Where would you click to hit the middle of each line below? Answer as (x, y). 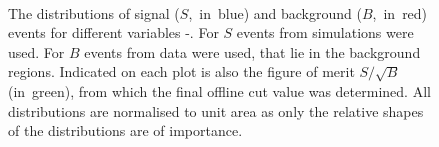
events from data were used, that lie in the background (252, 51)
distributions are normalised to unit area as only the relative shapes (216, 110)
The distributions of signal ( (94, 12)
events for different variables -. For (113, 32)
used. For (36, 51)
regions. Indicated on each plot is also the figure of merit (181, 71)
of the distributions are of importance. (125, 130)
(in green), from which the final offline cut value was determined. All (219, 90)
